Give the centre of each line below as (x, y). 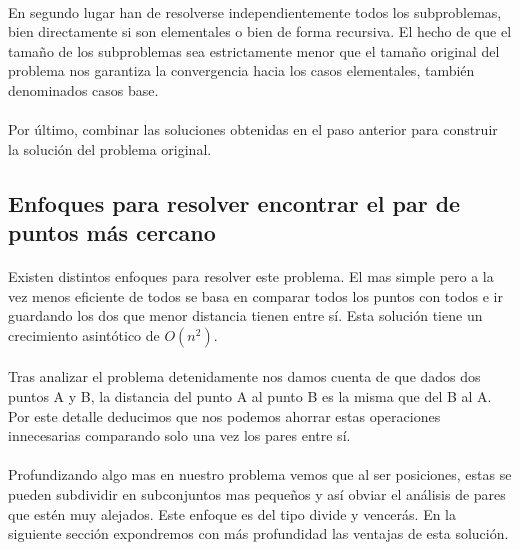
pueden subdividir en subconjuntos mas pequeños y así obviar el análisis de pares (257, 494)
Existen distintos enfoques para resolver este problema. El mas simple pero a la (251, 276)
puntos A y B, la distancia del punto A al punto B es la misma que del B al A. (250, 396)
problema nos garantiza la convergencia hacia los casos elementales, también (241, 70)
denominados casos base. (83, 89)
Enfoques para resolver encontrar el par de (234, 202)
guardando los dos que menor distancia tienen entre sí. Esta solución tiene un (245, 315)
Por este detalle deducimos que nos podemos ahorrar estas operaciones (224, 415)
